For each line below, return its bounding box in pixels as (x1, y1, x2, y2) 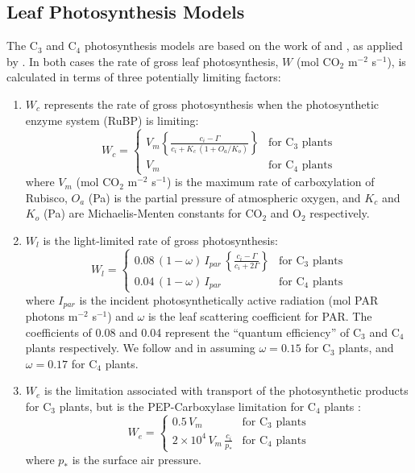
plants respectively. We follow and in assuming (25, 339, 255, 356)
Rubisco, (25, 189, 68, 205)
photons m (25, 308, 78, 325)
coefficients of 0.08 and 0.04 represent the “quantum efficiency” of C (25, 323, 362, 340)
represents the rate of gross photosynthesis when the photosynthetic (44, 95, 380, 112)
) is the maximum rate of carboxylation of (167, 173, 375, 190)
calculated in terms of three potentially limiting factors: (6, 68, 281, 85)
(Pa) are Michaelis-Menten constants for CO (43, 205, 263, 222)
